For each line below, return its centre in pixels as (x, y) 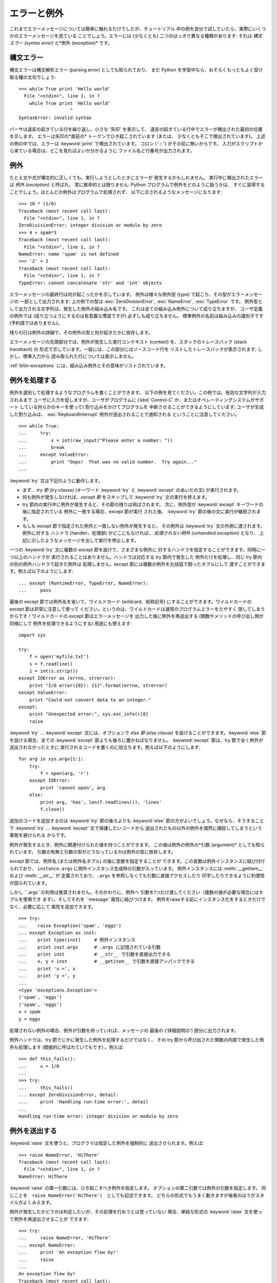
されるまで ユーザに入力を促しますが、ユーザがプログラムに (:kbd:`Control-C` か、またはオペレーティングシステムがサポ (137, 400)
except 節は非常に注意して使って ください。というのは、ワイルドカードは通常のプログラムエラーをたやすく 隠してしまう (137, 609)
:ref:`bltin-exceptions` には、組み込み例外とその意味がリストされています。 (89, 366)
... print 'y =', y (47, 976)
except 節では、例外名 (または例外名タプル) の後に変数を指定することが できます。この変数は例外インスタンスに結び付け (137, 861)
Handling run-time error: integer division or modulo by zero (98, 1116)
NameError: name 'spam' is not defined (69, 254)
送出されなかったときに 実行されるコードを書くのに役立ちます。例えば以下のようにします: (105, 747)
